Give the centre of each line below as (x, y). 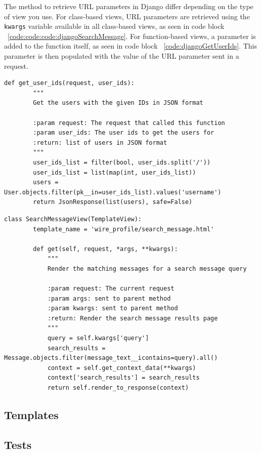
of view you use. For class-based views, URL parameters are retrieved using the (127, 16)
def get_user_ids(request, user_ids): (69, 83)
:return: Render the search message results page (133, 318)
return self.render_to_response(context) (118, 388)
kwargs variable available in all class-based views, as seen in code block (114, 26)
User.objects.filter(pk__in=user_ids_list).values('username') (113, 192)
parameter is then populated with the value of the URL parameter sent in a (122, 56)
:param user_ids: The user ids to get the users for (124, 133)
